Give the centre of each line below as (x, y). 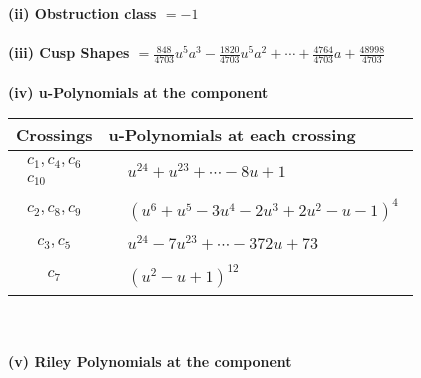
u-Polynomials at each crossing (232, 135)
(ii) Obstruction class (82, 13)
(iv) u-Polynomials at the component (138, 91)
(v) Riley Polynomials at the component (150, 360)
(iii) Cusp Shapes (69, 52)
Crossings (54, 135)
